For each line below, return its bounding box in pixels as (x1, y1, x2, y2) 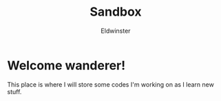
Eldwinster (101, 27, 131, 35)
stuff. (7, 87, 22, 96)
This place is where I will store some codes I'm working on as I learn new (7, 80, 215, 89)
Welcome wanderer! (7, 57, 126, 73)
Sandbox (89, 4, 143, 20)
